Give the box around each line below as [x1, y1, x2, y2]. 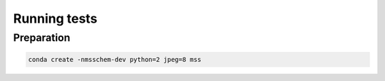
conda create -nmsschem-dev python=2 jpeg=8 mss [28, 55, 202, 63]
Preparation [13, 31, 71, 44]
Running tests [13, 11, 98, 26]
